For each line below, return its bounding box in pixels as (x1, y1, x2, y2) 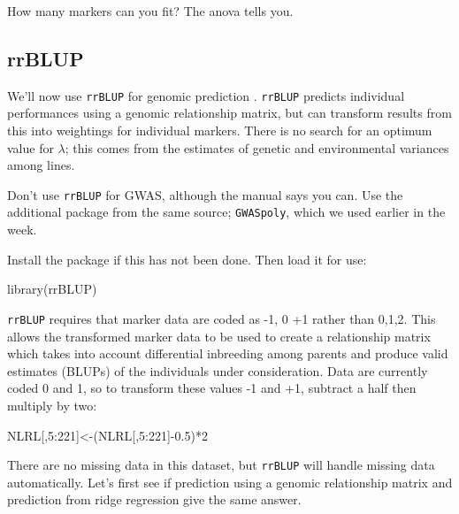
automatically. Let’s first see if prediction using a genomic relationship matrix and (7, 472, 453, 491)
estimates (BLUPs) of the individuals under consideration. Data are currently (7, 361, 428, 380)
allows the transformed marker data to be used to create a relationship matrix (7, 326, 431, 345)
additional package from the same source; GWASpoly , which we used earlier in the (7, 203, 446, 221)
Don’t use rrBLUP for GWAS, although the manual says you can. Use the (7, 185, 403, 203)
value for (7, 138, 54, 157)
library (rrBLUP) (7, 280, 97, 298)
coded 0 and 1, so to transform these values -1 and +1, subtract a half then (7, 379, 417, 397)
